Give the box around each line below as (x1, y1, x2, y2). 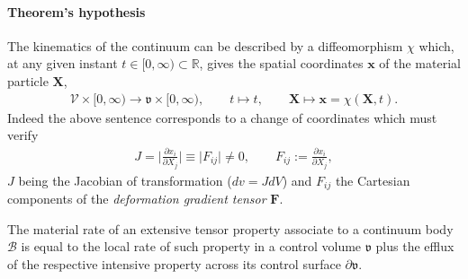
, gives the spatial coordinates (199, 54, 364, 73)
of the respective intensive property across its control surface (7, 254, 341, 273)
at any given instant (7, 54, 118, 73)
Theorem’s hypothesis (7, 2, 146, 21)
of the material (379, 54, 461, 73)
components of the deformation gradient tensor (7, 189, 266, 208)
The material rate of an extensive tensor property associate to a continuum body (7, 219, 454, 238)
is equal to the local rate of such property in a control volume (21, 237, 362, 256)
